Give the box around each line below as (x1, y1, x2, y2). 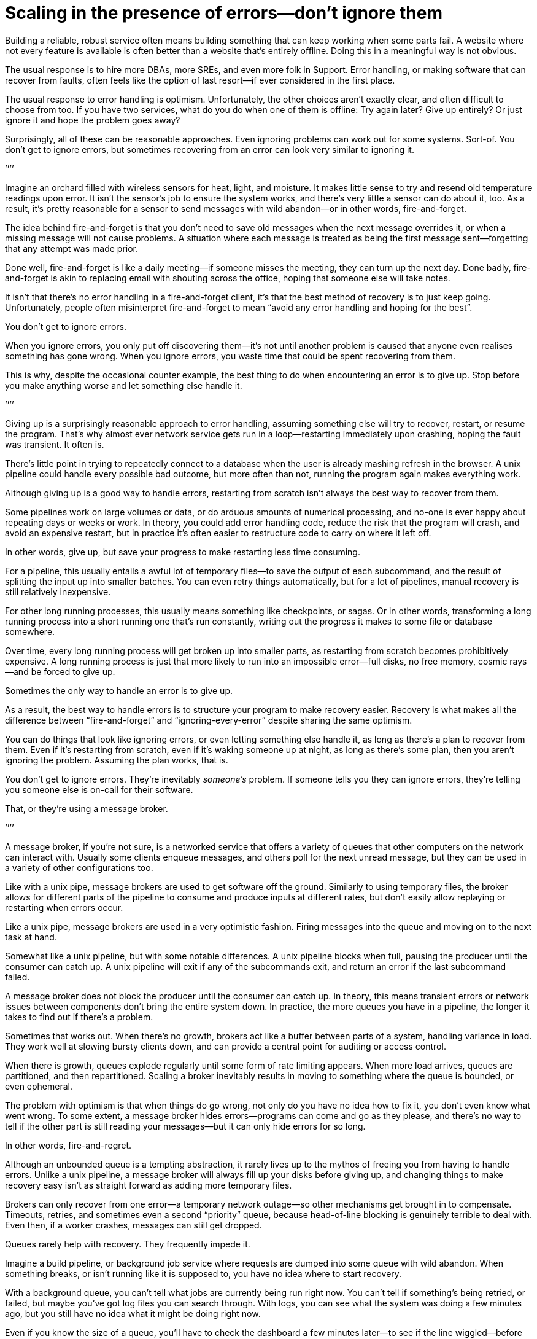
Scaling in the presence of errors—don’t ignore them (5, 2, 443, 23)
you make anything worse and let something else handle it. (5, 380, 242, 391)
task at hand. (5, 931, 57, 942)
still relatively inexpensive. (5, 586, 111, 597)
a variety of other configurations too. (5, 862, 153, 873)
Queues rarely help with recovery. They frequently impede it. (5, 1238, 250, 1249)
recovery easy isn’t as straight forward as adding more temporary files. (5, 1179, 292, 1190)
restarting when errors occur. (5, 902, 123, 913)
